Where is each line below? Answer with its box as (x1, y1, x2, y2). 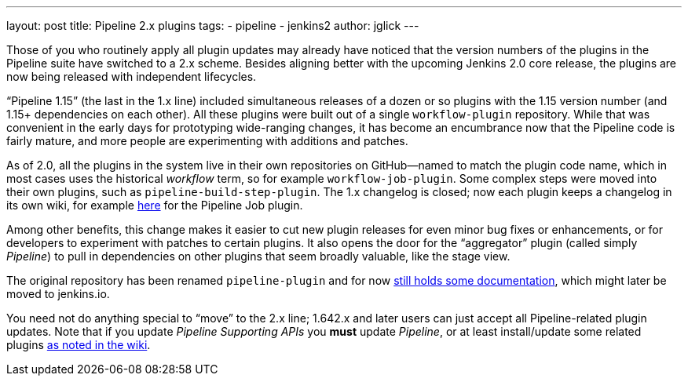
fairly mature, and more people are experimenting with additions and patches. (6, 134, 408, 147)
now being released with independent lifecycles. (6, 70, 257, 83)
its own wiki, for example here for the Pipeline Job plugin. (6, 198, 303, 212)
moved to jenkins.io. (6, 287, 110, 300)
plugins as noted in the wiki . (6, 338, 151, 351)
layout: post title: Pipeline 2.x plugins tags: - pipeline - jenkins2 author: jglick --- (6, 19, 419, 32)
